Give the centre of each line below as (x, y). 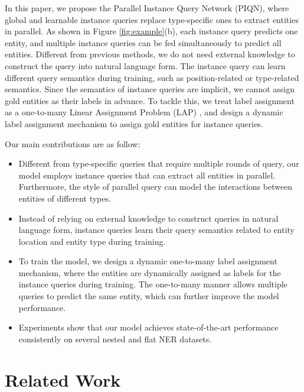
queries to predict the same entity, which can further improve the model (149, 296)
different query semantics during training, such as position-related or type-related (152, 77)
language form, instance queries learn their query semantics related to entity (156, 230)
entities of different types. (65, 198)
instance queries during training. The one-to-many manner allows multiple (153, 284)
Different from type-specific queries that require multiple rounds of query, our (159, 163)
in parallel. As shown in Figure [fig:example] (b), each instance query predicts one (151, 31)
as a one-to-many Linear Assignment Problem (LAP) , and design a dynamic (144, 112)
